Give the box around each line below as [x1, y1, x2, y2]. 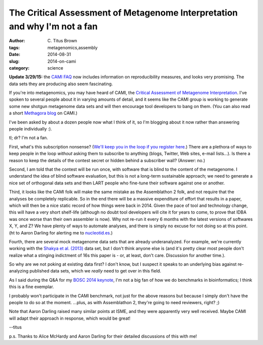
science [47, 65, 63, 71]
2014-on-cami [47, 58, 76, 64]
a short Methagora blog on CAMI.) [9, 110, 78, 116]
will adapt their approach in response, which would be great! [9, 315, 131, 321]
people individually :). [9, 126, 52, 132]
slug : [9, 58, 19, 64]
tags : [9, 44, 20, 51]
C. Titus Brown [47, 38, 77, 44]
